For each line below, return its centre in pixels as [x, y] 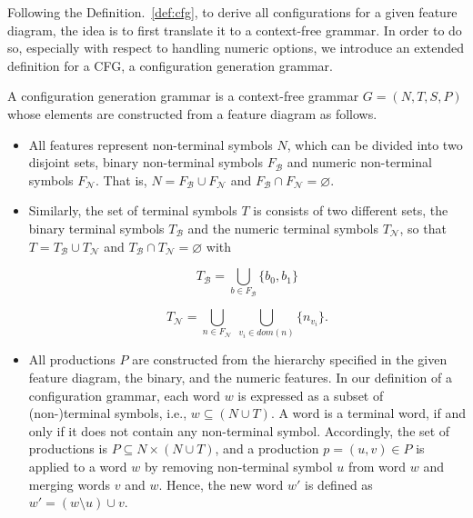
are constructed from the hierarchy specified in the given [290, 359]
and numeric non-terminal [359, 162]
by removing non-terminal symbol [238, 466]
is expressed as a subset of [311, 395]
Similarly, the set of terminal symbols [133, 210]
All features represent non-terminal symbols [151, 144]
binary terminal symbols [96, 228]
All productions [72, 359]
